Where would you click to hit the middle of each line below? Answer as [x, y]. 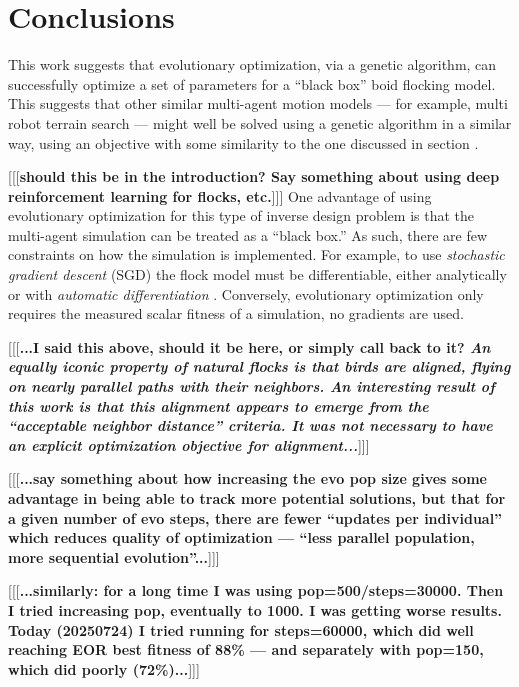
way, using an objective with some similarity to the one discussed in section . [243, 142]
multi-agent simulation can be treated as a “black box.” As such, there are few [248, 234]
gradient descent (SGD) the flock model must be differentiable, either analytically [257, 274]
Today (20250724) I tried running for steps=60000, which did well [241, 629]
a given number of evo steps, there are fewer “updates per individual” [255, 517]
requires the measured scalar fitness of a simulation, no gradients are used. [236, 313]
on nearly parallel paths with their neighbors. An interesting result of [251, 386]
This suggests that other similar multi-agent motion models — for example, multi [258, 103]
